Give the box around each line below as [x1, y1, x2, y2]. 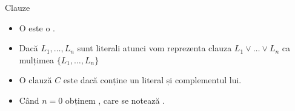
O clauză [19, 74, 52, 86]
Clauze [5, 1, 30, 13]
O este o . [19, 21, 55, 34]
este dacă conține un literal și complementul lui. [63, 74, 242, 86]
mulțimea [19, 53, 54, 66]
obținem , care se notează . [65, 94, 165, 106]
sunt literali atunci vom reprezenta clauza [77, 42, 232, 54]
